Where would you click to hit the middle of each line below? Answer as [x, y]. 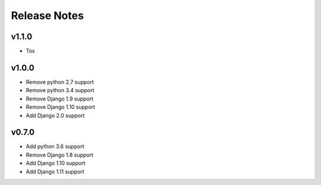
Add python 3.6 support [55, 146]
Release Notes [48, 15]
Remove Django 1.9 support [60, 99]
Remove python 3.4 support [60, 90]
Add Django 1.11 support [55, 171]
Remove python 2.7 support [60, 82]
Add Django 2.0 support [55, 115]
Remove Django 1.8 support [59, 155]
